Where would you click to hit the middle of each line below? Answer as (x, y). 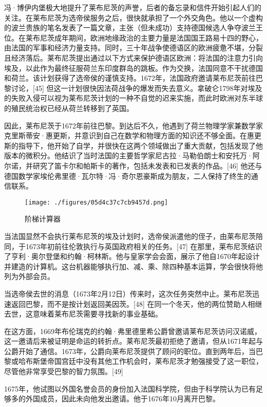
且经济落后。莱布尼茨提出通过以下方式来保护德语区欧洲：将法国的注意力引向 (133, 57)
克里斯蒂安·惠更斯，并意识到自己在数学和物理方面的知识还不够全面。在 (126, 135)
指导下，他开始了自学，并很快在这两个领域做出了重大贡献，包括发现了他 (140, 145)
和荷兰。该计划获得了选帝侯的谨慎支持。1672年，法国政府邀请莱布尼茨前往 (130, 78)
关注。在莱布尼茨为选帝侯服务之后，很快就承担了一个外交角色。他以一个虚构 (133, 17)
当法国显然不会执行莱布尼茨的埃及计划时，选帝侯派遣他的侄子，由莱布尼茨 (130, 236)
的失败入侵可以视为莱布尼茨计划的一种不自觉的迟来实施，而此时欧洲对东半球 (133, 98)
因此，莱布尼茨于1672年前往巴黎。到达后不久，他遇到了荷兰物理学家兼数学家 (133, 125)
